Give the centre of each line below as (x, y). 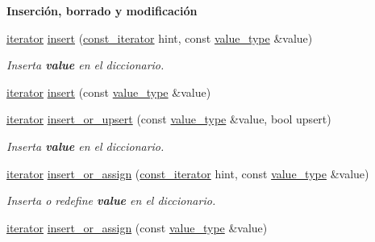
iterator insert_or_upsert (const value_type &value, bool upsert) (169, 119)
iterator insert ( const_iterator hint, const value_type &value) (160, 38)
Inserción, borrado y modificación (102, 10)
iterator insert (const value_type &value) (109, 92)
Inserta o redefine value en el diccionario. (111, 200)
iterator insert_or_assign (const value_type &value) (137, 227)
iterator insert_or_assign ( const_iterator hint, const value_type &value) (188, 173)
